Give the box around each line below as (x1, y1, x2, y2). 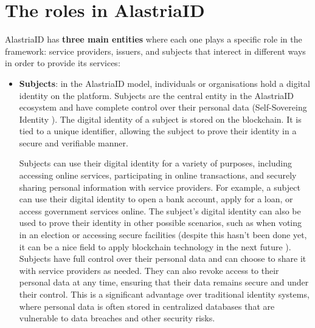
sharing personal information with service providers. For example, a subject (19, 180, 300, 193)
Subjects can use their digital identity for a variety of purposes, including (19, 157, 292, 169)
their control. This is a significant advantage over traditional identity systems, (19, 288, 310, 300)
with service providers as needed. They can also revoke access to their (19, 264, 279, 276)
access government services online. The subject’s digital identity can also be (19, 204, 301, 217)
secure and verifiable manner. (19, 136, 128, 149)
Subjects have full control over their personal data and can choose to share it (19, 252, 306, 265)
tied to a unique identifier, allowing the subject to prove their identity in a (19, 125, 297, 137)
